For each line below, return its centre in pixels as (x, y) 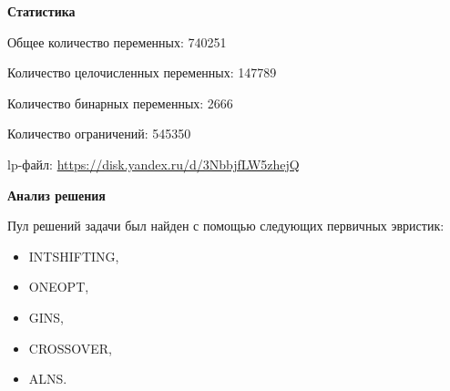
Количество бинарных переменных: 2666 (120, 103)
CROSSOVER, (71, 348)
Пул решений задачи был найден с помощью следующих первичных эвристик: (226, 226)
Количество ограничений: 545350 (99, 134)
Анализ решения (56, 195)
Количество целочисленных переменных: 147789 (142, 72)
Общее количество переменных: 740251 (117, 41)
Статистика (41, 11)
